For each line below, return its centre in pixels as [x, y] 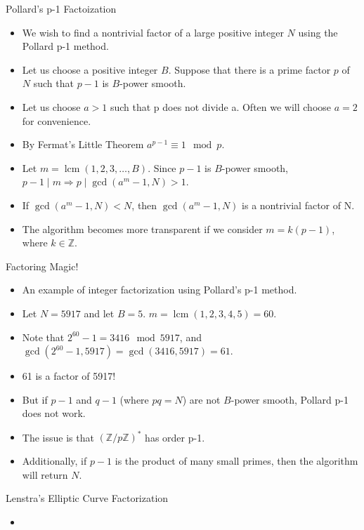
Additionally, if [54, 460]
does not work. [54, 413]
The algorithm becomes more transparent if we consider [142, 228]
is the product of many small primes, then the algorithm [236, 460]
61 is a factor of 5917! [69, 376]
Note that [43, 337]
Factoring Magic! [42, 266]
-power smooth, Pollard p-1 [290, 399]
